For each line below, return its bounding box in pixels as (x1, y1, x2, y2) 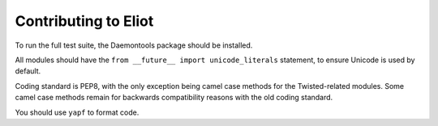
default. (15, 66, 41, 76)
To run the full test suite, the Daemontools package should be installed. (15, 40, 253, 50)
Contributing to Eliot (15, 12, 154, 30)
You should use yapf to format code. (15, 107, 140, 117)
